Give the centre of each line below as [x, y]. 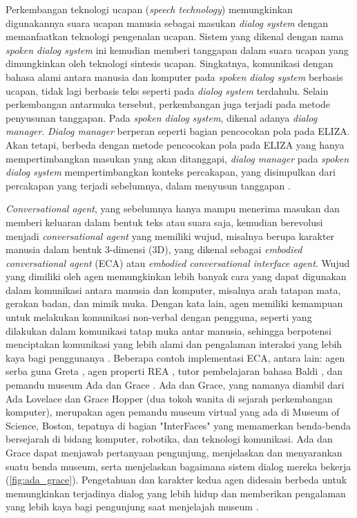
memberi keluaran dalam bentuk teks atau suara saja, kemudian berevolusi [164, 222]
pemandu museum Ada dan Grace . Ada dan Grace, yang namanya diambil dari [175, 385]
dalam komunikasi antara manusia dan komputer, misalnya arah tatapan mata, [173, 289]
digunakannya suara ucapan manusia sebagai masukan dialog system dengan [167, 22]
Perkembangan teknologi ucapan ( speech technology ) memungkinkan [149, 9]
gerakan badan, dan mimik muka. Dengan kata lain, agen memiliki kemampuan [174, 303]
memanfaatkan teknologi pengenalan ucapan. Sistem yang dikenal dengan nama [175, 36]
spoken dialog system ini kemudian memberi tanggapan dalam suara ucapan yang [177, 49]
